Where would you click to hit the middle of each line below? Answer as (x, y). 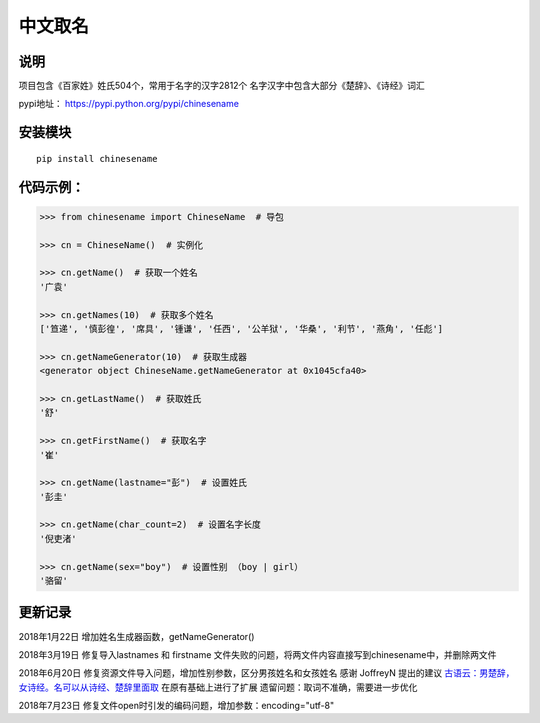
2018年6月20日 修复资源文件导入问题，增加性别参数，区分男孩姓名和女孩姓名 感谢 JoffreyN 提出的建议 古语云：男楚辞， (266, 673)
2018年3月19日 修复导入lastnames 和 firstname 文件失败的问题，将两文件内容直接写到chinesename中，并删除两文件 (257, 654)
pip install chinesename (97, 158)
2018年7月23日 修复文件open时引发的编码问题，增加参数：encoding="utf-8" (176, 706)
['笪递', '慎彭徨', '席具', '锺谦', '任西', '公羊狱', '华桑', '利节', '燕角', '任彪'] (241, 328)
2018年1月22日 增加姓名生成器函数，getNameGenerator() (136, 636)
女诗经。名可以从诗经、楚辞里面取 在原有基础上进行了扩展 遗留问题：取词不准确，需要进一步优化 (218, 687)
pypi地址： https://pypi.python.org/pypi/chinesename (129, 104)
